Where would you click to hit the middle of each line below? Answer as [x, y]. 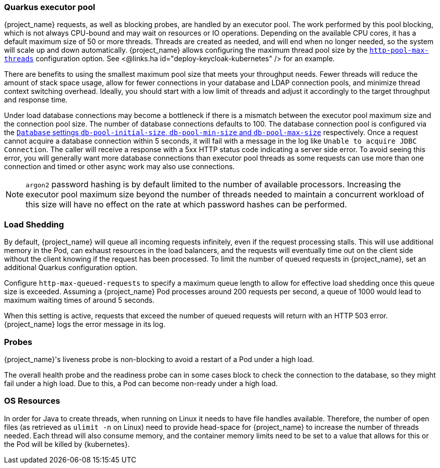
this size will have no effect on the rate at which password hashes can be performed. [186, 205]
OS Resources [32, 401]
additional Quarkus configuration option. [71, 268]
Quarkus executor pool [50, 7]
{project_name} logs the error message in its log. [85, 324]
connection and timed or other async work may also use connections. [120, 167]
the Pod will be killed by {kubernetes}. [67, 444]
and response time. [36, 100]
